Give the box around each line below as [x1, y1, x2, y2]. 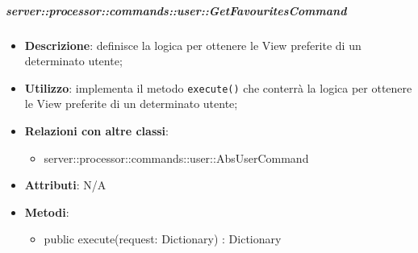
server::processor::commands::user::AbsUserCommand [44, 149, 309, 166]
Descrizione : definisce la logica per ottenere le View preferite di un [24, 36, 362, 53]
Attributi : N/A [24, 176, 107, 193]
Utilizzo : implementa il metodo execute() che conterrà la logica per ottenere [24, 79, 412, 96]
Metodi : [24, 203, 69, 220]
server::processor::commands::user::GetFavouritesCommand [6, 2, 347, 19]
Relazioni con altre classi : [24, 122, 169, 139]
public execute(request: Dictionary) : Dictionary [44, 230, 282, 247]
